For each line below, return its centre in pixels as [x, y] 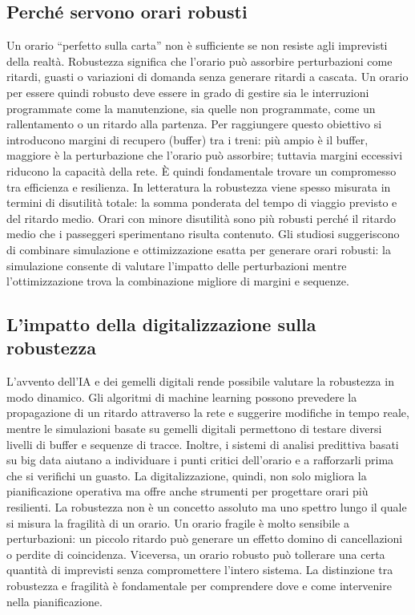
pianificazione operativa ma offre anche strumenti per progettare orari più [187, 491]
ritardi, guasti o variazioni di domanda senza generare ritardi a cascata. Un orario [207, 77]
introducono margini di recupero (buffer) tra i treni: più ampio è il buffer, [187, 139]
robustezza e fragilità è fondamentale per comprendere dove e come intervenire [199, 586]
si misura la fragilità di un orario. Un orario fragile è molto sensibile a [178, 522]
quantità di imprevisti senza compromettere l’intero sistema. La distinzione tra [200, 570]
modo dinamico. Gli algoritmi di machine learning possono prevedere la [182, 397]
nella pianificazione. [54, 601]
